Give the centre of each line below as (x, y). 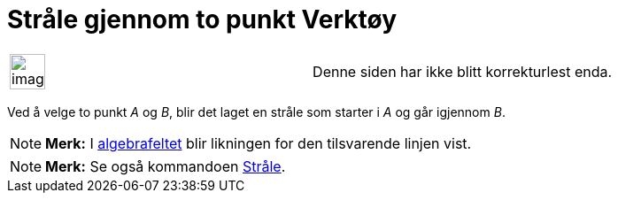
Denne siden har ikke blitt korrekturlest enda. (463, 71)
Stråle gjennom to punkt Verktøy (202, 19)
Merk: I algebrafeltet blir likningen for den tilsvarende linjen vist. (259, 143)
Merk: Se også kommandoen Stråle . (166, 166)
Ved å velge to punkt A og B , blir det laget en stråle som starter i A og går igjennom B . (256, 112)
